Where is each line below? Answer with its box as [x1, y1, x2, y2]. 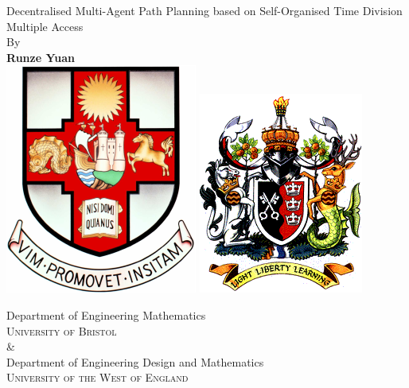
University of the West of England [6, 369, 189, 386]
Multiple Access [6, 17, 84, 34]
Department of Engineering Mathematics [6, 306, 206, 323]
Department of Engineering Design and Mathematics [6, 353, 264, 370]
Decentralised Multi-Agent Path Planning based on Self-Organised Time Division [6, 2, 403, 18]
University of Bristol [6, 322, 117, 339]
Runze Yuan [6, 48, 75, 65]
